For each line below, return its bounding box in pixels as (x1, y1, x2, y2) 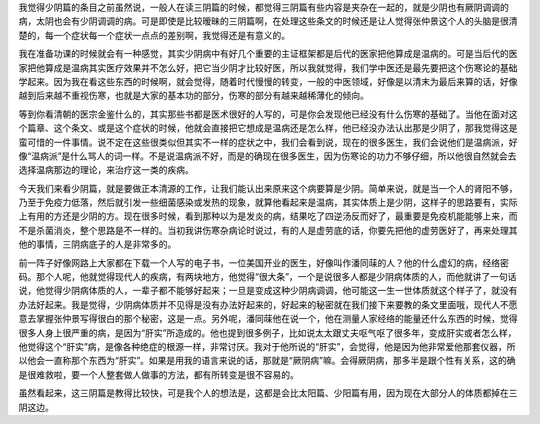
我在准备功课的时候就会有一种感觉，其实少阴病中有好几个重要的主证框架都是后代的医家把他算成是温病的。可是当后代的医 (18, 48, 518, 60)
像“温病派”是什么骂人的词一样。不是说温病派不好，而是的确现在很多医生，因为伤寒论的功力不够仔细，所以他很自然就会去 (18, 150, 517, 162)
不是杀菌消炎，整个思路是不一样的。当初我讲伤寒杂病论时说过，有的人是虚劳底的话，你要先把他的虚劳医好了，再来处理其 (18, 224, 518, 236)
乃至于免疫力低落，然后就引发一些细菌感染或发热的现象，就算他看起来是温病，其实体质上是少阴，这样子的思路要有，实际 (18, 196, 518, 209)
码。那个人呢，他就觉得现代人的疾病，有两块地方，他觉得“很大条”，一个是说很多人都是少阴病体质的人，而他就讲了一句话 (18, 271, 517, 283)
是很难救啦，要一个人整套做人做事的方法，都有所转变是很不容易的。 (18, 368, 299, 380)
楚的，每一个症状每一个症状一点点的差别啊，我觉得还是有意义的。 (18, 29, 290, 41)
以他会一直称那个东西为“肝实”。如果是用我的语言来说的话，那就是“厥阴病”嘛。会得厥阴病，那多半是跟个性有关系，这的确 (18, 355, 516, 367)
